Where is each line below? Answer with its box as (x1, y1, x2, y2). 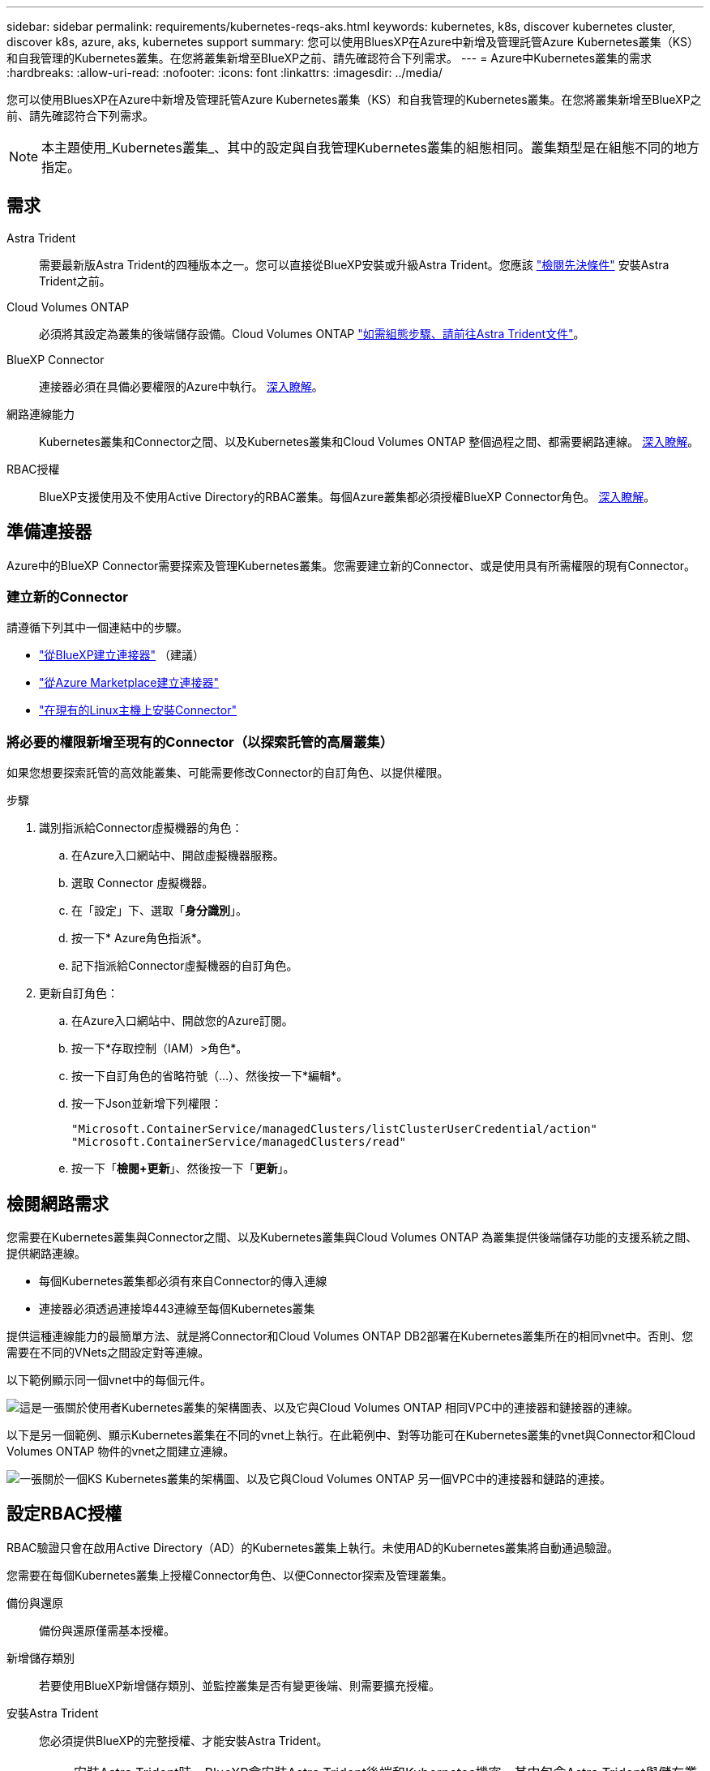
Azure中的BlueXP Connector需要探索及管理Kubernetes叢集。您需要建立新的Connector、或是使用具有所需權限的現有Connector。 (6, 558, 696, 572)
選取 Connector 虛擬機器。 (71, 876, 214, 890)
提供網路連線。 (6, 1246, 86, 1261)
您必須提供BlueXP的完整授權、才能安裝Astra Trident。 (39, 1733, 328, 1747)
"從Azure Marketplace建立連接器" (39, 675, 219, 690)
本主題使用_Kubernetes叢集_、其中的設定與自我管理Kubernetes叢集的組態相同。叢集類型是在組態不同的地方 (41, 139, 700, 156)
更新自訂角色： (39, 986, 118, 1001)
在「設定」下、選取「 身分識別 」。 (71, 903, 247, 918)
